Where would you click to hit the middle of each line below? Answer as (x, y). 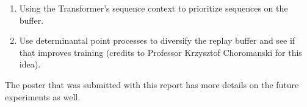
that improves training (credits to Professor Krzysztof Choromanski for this (161, 52)
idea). (30, 64)
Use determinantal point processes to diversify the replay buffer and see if (157, 40)
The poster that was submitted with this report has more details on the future (152, 84)
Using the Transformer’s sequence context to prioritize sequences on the (153, 8)
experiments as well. (43, 96)
